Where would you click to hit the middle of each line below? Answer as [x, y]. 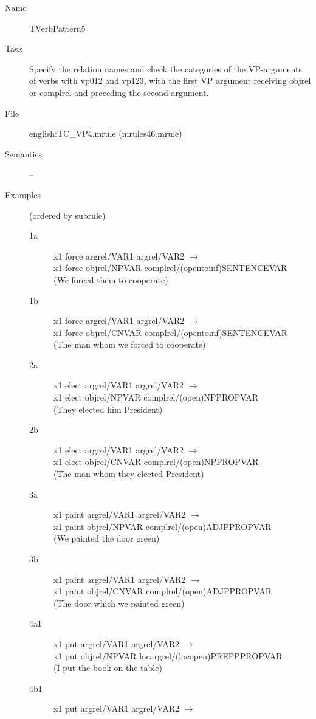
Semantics [24, 153]
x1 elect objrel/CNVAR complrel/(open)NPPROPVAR [156, 462]
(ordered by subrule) [67, 215]
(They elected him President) [108, 409]
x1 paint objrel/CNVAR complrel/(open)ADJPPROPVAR [163, 591]
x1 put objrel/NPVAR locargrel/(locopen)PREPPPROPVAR [168, 655]
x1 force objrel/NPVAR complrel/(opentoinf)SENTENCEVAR [170, 268]
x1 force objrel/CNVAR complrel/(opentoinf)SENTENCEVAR [170, 332]
